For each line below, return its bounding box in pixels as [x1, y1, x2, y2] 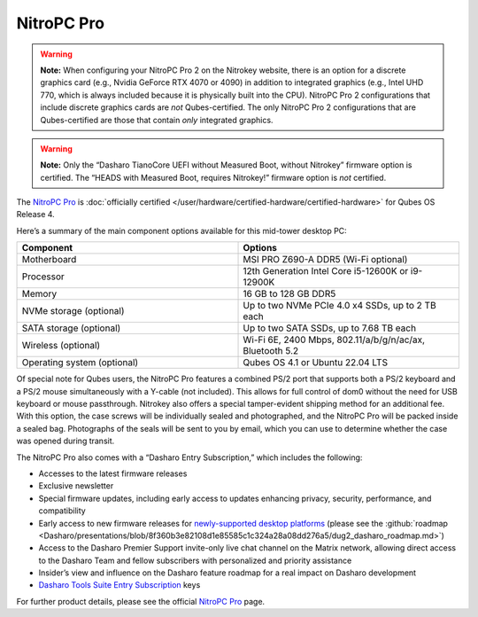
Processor [21, 270, 66, 283]
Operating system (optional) [21, 356, 139, 369]
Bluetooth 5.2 [243, 345, 299, 357]
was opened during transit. [16, 435, 115, 447]
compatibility [38, 505, 86, 516]
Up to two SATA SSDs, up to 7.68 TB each [243, 322, 416, 334]
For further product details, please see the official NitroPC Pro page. [16, 596, 266, 606]
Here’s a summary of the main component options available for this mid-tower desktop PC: [16, 225, 347, 236]
